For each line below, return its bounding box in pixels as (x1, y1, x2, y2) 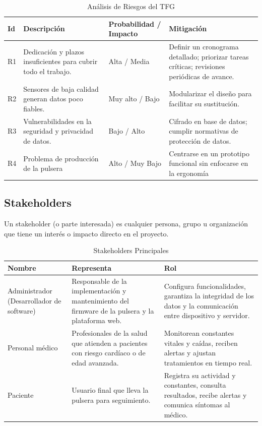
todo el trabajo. (23, 66, 72, 77)
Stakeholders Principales (93, 245, 169, 256)
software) (8, 305, 36, 316)
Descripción (23, 23, 65, 34)
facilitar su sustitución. (169, 98, 240, 109)
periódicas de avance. (169, 71, 234, 81)
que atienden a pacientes (72, 337, 148, 348)
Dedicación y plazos (23, 46, 85, 56)
